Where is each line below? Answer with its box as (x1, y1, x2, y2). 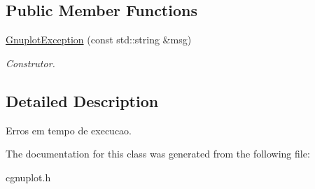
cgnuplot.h (6, 169, 51, 184)
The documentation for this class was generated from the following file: (6, 146, 310, 161)
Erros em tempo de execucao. (6, 122, 132, 137)
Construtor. (6, 55, 55, 70)
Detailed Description (6, 90, 159, 111)
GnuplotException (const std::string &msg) (6, 32, 192, 47)
